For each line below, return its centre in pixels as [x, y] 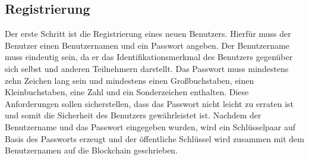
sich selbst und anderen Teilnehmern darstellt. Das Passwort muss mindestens [147, 68]
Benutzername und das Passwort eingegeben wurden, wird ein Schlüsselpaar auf [150, 126]
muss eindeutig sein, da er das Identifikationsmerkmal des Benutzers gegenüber [149, 57]
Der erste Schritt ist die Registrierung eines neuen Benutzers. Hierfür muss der [148, 34]
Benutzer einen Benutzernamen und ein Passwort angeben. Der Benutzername [147, 45]
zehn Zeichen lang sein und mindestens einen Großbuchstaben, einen [130, 80]
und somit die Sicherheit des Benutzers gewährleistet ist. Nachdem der [133, 115]
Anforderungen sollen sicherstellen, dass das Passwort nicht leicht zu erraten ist [149, 103]
